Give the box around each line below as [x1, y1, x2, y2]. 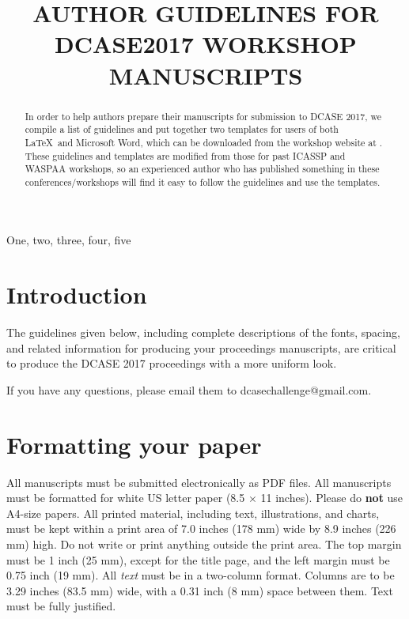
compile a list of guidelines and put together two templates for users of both [25, 123, 339, 136]
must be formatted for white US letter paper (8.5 [6, 489, 245, 506]
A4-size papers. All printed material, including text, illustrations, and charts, [6, 504, 380, 521]
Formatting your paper [6, 428, 262, 460]
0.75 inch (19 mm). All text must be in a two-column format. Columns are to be [6, 567, 395, 583]
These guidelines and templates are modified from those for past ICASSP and [25, 149, 346, 162]
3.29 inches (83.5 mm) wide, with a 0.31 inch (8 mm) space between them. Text [6, 582, 393, 598]
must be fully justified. [6, 598, 116, 614]
